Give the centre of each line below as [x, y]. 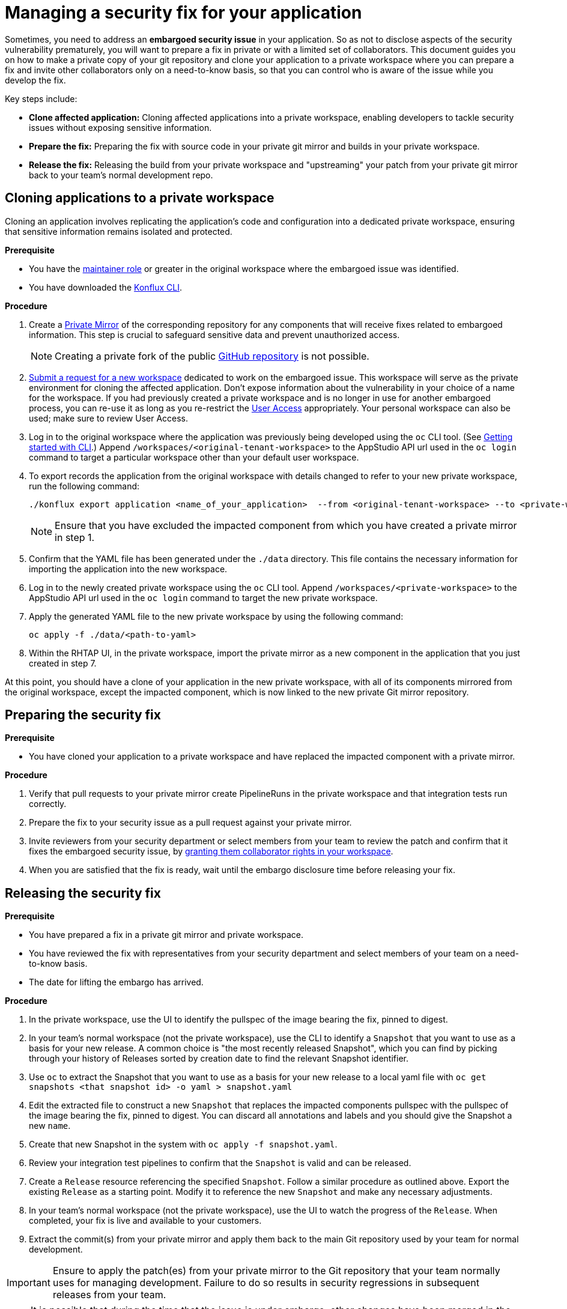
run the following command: [84, 486]
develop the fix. [35, 80]
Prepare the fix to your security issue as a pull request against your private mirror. [190, 823]
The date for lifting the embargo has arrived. [116, 982]
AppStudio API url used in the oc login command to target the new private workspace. [203, 597]
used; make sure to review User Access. [109, 418]
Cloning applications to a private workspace [140, 198]
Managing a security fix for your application [183, 13]
